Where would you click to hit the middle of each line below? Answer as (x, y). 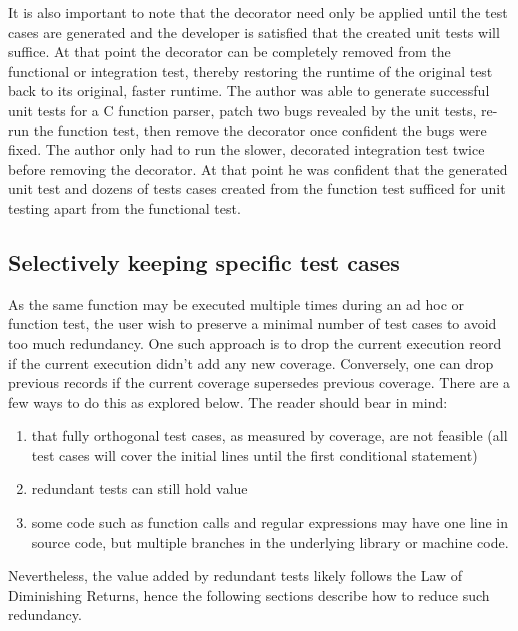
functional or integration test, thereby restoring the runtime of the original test (250, 70)
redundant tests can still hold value (139, 488)
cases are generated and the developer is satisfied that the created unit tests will (254, 31)
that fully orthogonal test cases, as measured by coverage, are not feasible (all (269, 435)
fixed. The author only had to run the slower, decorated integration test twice (246, 149)
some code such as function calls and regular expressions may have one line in (270, 522)
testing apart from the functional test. (124, 207)
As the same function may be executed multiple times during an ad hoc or (236, 303)
